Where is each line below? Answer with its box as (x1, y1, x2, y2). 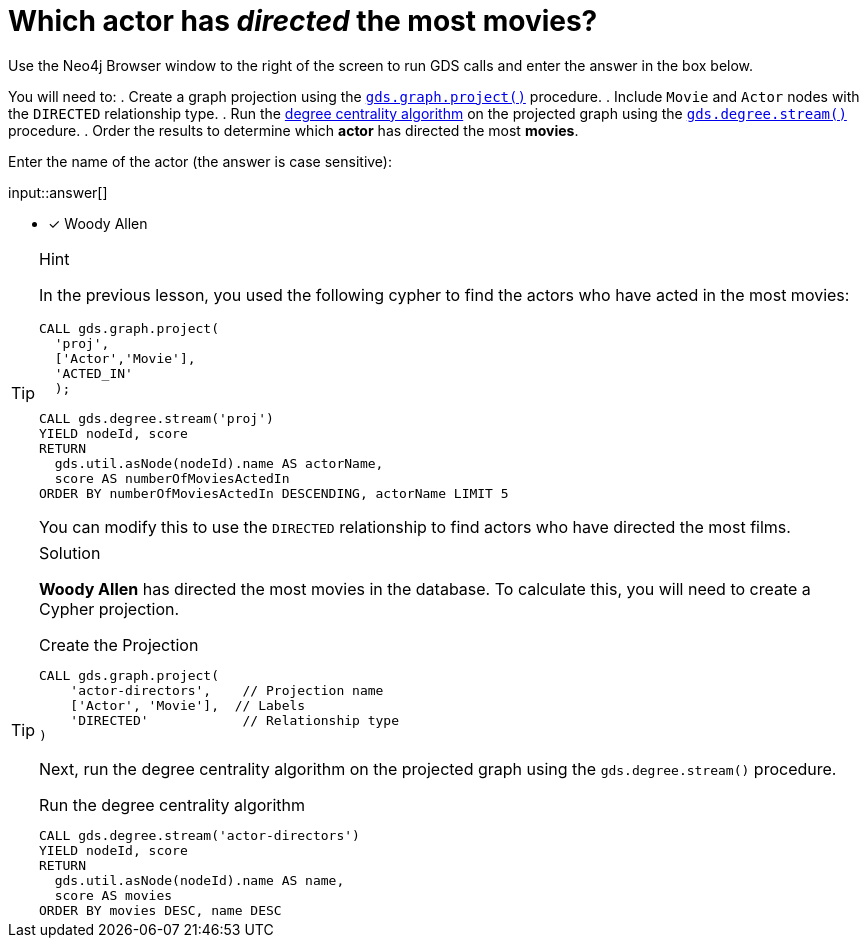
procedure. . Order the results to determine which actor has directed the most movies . (8, 121, 579, 139)
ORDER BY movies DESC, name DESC (39, 902, 282, 918)
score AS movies (54, 887, 173, 903)
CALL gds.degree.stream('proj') (39, 410, 274, 426)
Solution (39, 542, 101, 563)
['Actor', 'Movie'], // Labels (70, 697, 306, 713)
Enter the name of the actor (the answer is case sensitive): (8, 152, 393, 170)
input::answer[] (8, 183, 108, 201)
